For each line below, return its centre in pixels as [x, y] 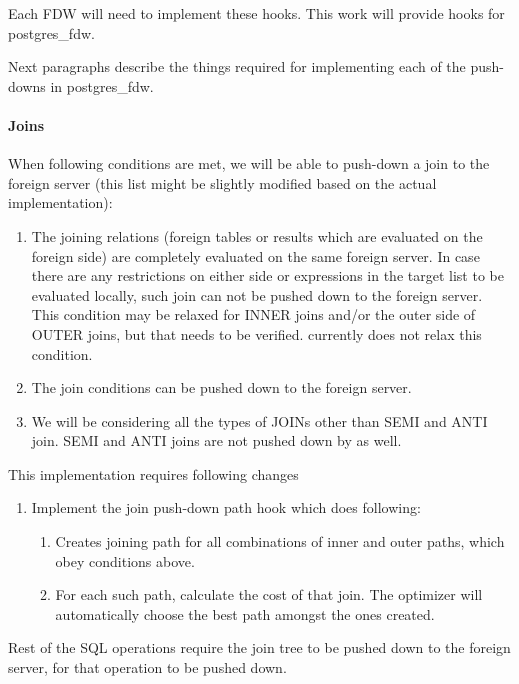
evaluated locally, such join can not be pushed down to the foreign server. [257, 294]
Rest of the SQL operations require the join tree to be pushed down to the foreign [259, 647]
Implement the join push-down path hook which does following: [226, 507]
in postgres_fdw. [102, 85]
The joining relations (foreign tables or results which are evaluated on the [257, 235]
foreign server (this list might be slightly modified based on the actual [222, 182]
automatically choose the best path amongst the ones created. [245, 613]
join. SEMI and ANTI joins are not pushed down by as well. [216, 440]
